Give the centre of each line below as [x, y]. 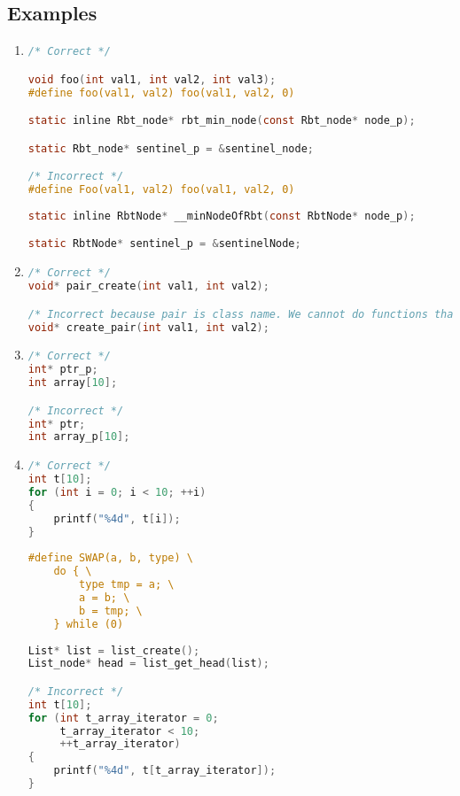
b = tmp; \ [111, 611]
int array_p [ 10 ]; [79, 437]
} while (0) [89, 624]
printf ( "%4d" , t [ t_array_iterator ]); [165, 771]
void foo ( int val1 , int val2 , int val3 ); [152, 79]
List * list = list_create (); [114, 650]
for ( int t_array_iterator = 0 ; [123, 718]
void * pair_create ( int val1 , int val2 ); [148, 286]
